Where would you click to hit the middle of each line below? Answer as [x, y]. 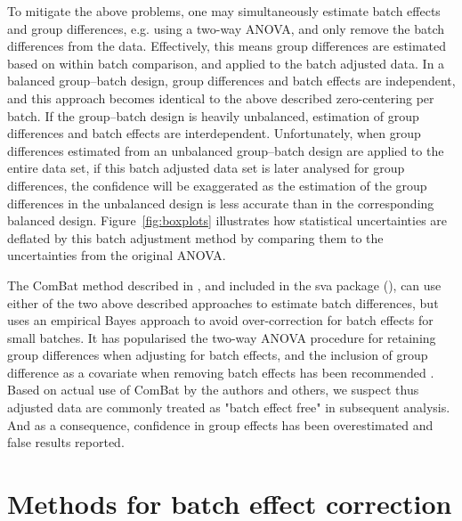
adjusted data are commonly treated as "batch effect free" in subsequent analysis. [229, 407]
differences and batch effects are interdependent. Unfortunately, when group [214, 133]
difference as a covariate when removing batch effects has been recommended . [221, 372]
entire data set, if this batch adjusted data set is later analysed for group [206, 168]
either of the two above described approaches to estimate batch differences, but [223, 302]
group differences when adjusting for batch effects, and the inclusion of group [218, 355]
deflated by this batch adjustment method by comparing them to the [195, 237]
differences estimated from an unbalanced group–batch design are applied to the [226, 150]
